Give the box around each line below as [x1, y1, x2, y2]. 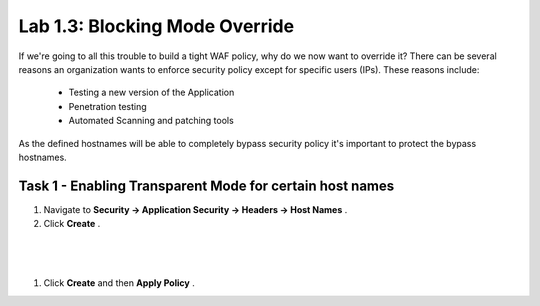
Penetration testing [68, 100, 147, 112]
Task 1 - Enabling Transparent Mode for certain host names [18, 177, 395, 194]
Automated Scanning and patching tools [68, 115, 234, 127]
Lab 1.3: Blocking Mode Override [18, 15, 295, 37]
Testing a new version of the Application [68, 86, 235, 99]
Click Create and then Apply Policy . [43, 277, 195, 289]
